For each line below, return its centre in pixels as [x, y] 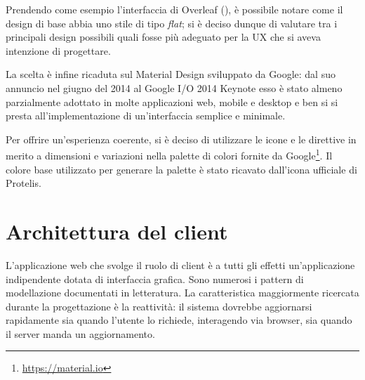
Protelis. [24, 183]
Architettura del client [117, 231]
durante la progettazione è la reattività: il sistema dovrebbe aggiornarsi [159, 306]
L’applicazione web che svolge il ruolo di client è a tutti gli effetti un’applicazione [180, 264]
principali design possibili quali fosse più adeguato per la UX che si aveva [163, 37]
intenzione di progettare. [58, 50]
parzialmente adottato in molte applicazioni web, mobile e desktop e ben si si [172, 101]
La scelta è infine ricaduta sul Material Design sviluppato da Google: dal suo [171, 74]
